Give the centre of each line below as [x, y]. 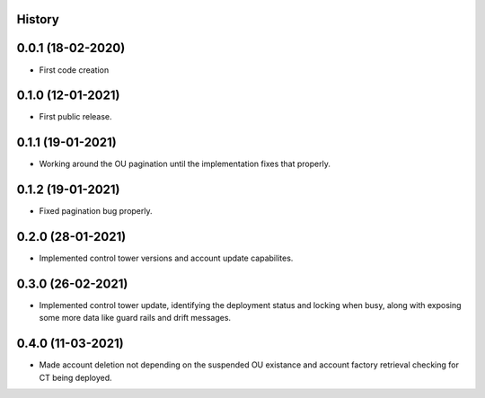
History [38, 19]
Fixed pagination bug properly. [96, 211]
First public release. [75, 117]
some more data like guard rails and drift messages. [135, 318]
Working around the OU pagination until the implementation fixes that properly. [185, 164]
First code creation [74, 70]
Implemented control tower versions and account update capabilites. [166, 258]
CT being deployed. [75, 377]
